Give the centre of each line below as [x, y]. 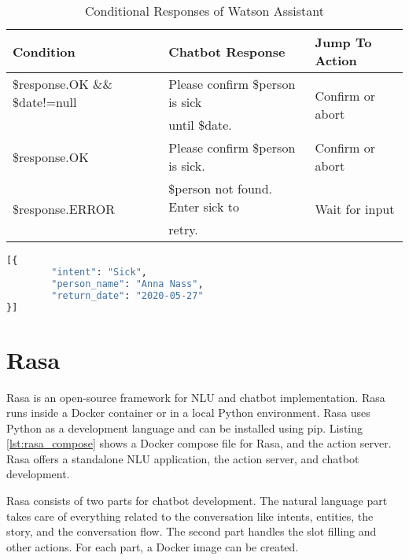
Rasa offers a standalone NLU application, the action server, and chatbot [183, 458]
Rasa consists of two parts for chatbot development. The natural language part [197, 501]
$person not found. [221, 188]
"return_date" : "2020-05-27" [127, 295]
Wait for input [355, 209]
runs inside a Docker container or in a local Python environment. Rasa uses [188, 413]
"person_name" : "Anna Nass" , [127, 284]
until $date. [200, 125]
